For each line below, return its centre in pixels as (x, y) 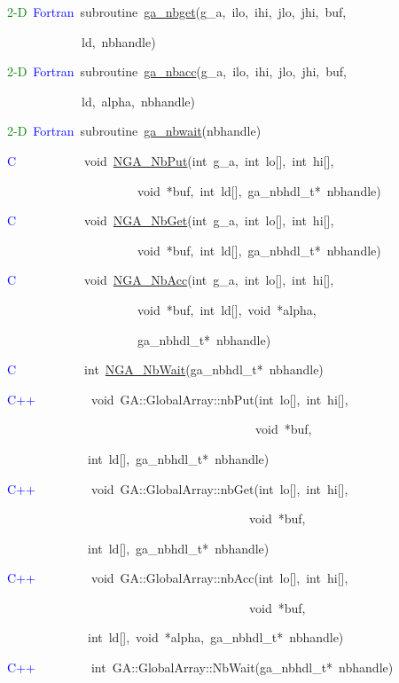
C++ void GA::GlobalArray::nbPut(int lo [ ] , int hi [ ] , (178, 399)
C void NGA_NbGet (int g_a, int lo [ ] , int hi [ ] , (171, 220)
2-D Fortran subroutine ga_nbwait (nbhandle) (134, 131)
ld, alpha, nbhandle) (138, 101)
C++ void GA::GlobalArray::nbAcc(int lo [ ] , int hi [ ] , (178, 578)
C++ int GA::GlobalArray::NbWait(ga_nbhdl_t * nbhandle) (200, 667)
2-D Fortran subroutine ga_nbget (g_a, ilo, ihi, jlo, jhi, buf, (177, 12)
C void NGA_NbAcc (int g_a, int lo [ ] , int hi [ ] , (171, 280)
